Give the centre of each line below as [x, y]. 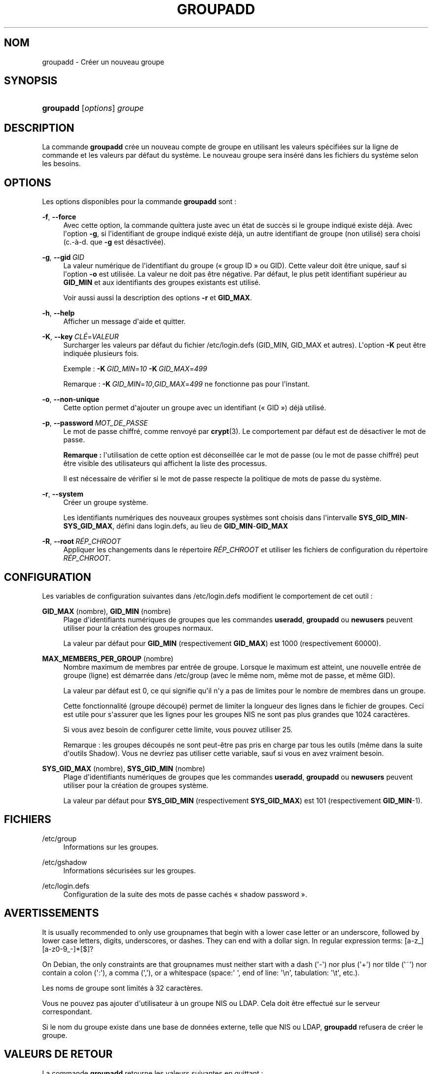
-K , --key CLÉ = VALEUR [80, 337]
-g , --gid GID [63, 257]
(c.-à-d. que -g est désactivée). [114, 242]
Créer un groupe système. [106, 502]
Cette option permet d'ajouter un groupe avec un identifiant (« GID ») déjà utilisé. [195, 408]
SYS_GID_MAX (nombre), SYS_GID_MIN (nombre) [124, 768]
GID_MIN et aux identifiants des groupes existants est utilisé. [162, 283]
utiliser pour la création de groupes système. [136, 785]
